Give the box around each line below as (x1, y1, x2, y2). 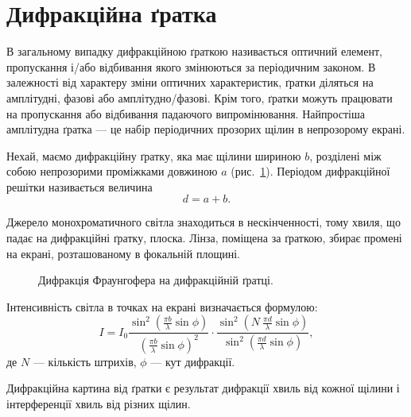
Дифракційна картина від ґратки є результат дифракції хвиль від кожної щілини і (6, 380, 400, 396)
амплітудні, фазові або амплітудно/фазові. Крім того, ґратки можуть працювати (6, 89, 393, 106)
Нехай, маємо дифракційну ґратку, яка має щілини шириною (6, 147, 301, 164)
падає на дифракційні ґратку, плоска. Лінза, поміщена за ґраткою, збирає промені (6, 230, 402, 246)
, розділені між (309, 147, 382, 164)
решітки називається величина (6, 178, 153, 195)
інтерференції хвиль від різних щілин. (6, 396, 191, 411)
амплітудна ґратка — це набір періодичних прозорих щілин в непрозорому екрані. (6, 121, 405, 137)
